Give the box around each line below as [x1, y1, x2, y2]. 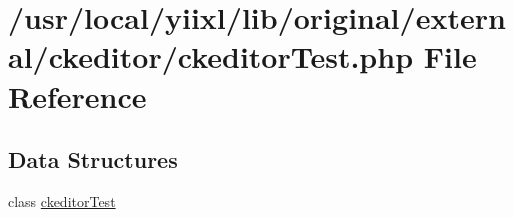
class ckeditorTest [8, 190, 116, 211]
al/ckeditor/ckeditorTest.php [8, 36, 414, 77]
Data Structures [8, 144, 178, 175]
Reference [8, 75, 147, 116]
